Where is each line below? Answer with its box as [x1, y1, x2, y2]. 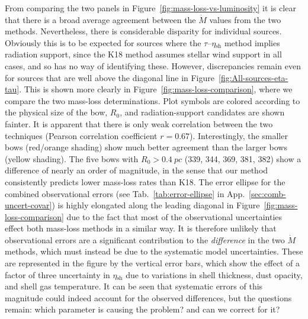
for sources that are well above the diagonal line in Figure [5, 71, 215, 83]
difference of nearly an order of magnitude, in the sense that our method [5, 164, 268, 176]
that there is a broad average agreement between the [5, 13, 196, 25]
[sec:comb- [249, 187, 286, 199]
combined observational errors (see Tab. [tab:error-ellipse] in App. [5, 187, 245, 199]
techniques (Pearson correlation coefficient [5, 129, 158, 141]
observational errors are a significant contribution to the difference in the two [5, 233, 285, 246]
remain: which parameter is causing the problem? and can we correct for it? [5, 303, 280, 315]
